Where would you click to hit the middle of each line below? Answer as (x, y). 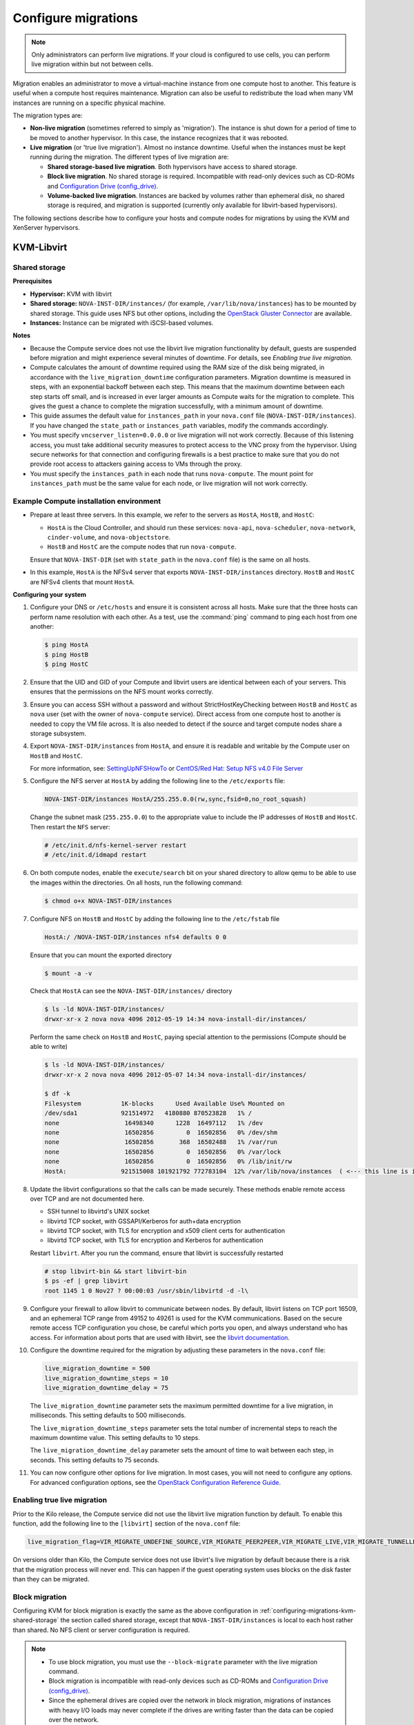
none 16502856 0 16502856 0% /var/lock (163, 1152)
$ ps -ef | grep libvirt (87, 1281)
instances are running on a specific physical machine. (89, 103)
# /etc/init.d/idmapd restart (96, 855)
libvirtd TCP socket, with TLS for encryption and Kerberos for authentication (155, 1240)
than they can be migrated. (51, 1579)
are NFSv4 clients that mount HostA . (82, 582)
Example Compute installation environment (87, 501)
